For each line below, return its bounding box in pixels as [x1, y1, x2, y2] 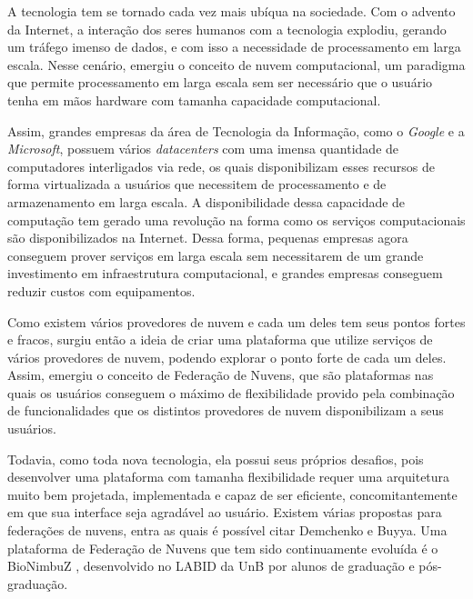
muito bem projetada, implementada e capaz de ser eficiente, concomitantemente [7, 484, 458, 504]
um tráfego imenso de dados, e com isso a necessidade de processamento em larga [7, 37, 461, 56]
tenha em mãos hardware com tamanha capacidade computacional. [7, 90, 381, 109]
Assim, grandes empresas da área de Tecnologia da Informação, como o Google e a [7, 121, 465, 140]
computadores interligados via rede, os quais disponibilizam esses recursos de [7, 156, 435, 175]
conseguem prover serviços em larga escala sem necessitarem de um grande [7, 245, 424, 265]
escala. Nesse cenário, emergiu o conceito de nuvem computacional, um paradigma [7, 55, 466, 74]
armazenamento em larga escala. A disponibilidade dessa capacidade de [7, 192, 406, 211]
